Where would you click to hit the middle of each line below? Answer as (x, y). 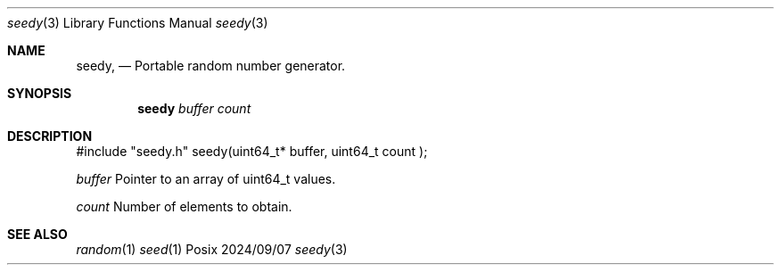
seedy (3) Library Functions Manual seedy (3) (138, 23)
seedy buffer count (194, 108)
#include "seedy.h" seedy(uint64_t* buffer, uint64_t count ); (252, 151)
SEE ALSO (37, 234)
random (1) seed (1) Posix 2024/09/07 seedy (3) (212, 249)
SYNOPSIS (40, 93)
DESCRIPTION (50, 136)
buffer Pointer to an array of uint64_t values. (206, 179)
